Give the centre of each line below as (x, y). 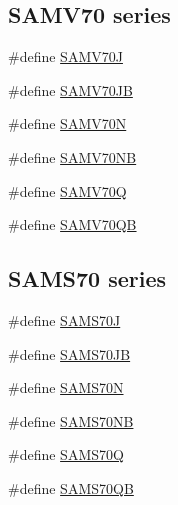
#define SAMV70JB (70, 89)
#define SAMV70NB (72, 156)
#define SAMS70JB (69, 353)
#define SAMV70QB (72, 224)
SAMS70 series (87, 278)
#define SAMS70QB (71, 487)
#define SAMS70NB (71, 420)
